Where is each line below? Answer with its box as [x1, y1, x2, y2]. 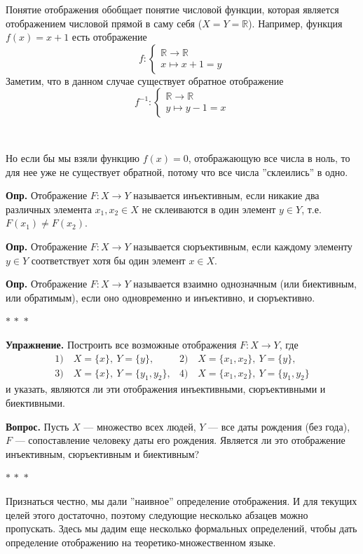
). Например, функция [248, 15, 343, 30]
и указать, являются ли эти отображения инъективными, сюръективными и [6, 381, 326, 396]
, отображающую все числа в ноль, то [188, 150, 350, 165]
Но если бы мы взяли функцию [6, 150, 139, 165]
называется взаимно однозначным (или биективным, [133, 276, 357, 291]
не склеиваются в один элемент [142, 201, 276, 216]
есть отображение [71, 29, 147, 44]
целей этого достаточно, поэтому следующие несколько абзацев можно [6, 507, 308, 522]
